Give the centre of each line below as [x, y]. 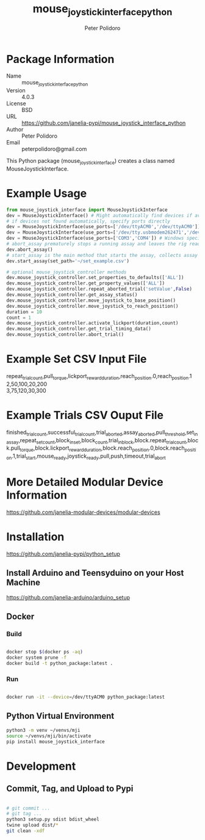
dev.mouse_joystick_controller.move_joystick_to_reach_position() [92, 306]
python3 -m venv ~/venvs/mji [43, 730]
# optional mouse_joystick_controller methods [67, 272]
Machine [23, 583]
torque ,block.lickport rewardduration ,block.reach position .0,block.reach [102, 449]
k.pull [13, 448]
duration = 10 [24, 312]
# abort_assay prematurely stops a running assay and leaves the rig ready [105, 244]
